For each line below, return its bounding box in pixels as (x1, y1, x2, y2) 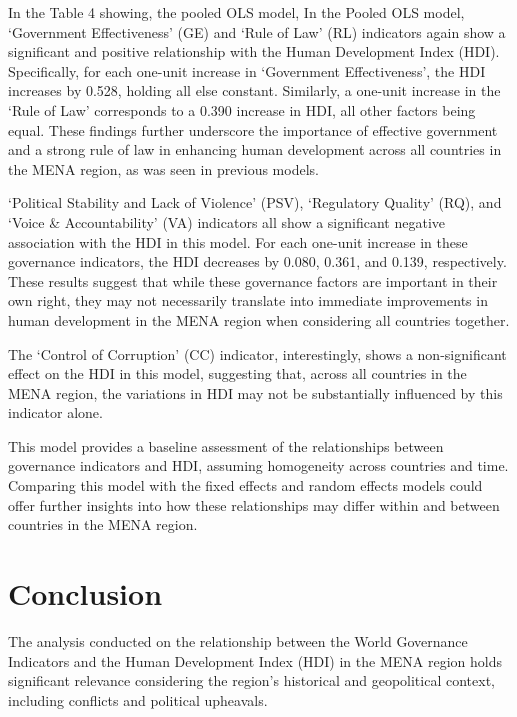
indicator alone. (8, 402, 103, 423)
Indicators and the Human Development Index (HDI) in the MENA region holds (8, 650, 502, 671)
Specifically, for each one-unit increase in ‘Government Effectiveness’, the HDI (8, 60, 486, 81)
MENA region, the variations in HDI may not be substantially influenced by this (8, 382, 503, 403)
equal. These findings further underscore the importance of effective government (8, 119, 498, 140)
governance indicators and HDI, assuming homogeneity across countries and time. (8, 455, 509, 476)
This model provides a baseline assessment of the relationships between (8, 435, 444, 456)
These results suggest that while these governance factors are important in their (8, 270, 498, 291)
